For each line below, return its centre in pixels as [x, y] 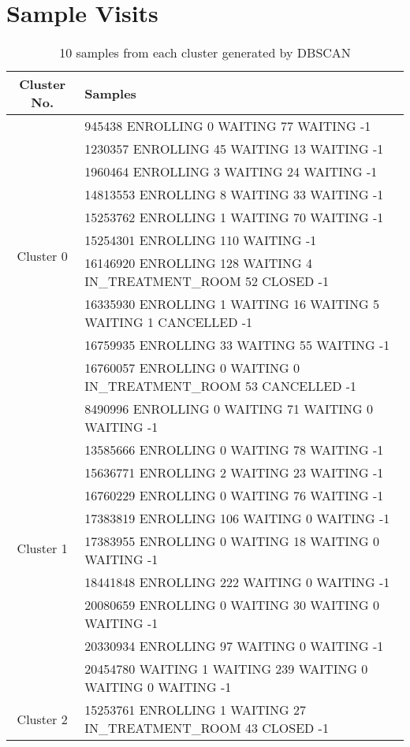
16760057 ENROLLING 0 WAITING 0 [192, 368]
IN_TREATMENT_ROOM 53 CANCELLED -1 [221, 386]
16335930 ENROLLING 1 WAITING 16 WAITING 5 [232, 304]
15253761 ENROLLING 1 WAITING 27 [196, 710]
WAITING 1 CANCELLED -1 [169, 322]
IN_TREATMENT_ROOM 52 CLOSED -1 [207, 281]
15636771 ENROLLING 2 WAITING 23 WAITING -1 [234, 473]
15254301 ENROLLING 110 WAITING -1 [201, 240]
